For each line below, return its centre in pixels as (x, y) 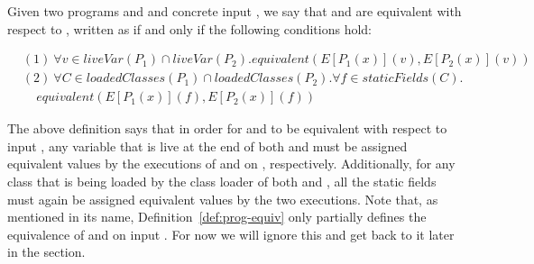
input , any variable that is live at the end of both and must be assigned (207, 146)
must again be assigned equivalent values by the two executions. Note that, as (223, 199)
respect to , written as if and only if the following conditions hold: (190, 28)
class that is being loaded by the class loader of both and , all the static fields (222, 182)
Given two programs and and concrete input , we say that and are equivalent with (235, 11)
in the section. (46, 252)
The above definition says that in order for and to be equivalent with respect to (227, 128)
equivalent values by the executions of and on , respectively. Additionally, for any (231, 164)
